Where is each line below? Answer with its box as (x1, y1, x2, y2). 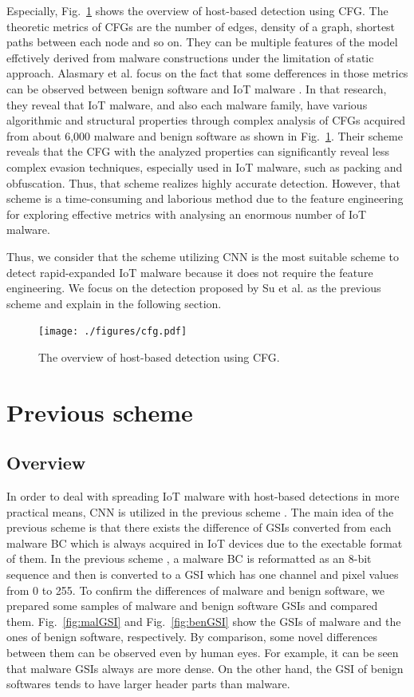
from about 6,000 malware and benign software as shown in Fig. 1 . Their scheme (6, 127, 403, 144)
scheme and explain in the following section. (6, 295, 222, 311)
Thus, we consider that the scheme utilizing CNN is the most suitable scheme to (6, 248, 400, 264)
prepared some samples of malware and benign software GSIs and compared (6, 597, 378, 614)
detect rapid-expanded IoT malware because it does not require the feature (6, 263, 373, 280)
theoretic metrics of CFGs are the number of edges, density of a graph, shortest (6, 18, 396, 34)
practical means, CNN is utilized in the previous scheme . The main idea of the (6, 503, 394, 520)
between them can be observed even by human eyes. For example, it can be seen (6, 644, 399, 661)
